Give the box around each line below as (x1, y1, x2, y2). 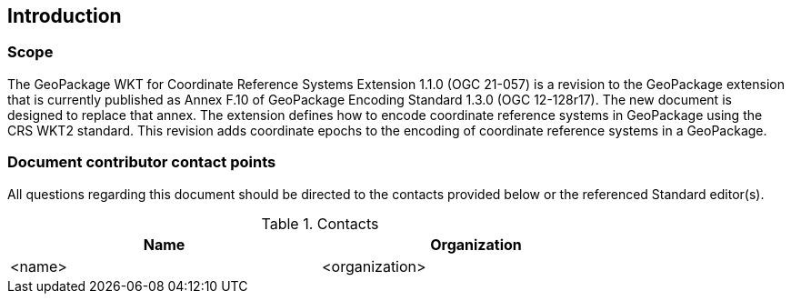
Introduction (7, 5, 122, 27)
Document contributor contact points (7, 153, 276, 172)
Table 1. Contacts (261, 214, 379, 233)
